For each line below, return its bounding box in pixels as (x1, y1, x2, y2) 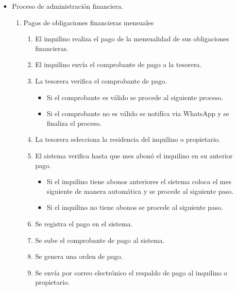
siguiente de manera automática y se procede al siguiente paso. (47, 186, 234, 196)
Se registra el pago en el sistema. (35, 218, 133, 228)
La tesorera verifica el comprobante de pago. (35, 75, 167, 85)
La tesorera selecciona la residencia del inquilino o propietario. (35, 134, 220, 144)
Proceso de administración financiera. (12, 1, 123, 11)
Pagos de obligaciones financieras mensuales (23, 17, 154, 27)
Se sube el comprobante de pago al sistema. (35, 235, 165, 245)
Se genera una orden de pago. (35, 251, 123, 261)
